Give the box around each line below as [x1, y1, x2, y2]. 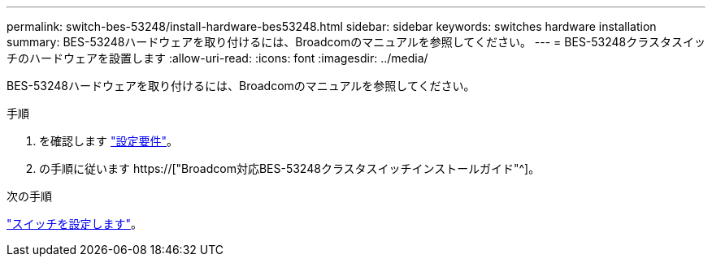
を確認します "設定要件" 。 [39, 134, 178, 148]
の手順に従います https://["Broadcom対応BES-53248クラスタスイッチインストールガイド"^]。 [39, 162, 541, 175]
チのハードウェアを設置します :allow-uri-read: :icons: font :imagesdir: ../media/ [7, 51, 428, 65]
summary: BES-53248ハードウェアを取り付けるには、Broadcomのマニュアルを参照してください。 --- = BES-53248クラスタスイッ [7, 35, 706, 49]
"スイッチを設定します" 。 [7, 217, 143, 231]
